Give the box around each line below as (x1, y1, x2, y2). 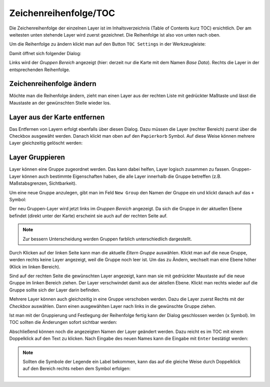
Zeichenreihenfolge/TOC (9, 8, 115, 19)
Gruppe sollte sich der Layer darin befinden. (9, 287, 100, 293)
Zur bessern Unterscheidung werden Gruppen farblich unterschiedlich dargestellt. (22, 236, 192, 242)
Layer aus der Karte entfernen (9, 113, 105, 121)
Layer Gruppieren (9, 153, 65, 162)
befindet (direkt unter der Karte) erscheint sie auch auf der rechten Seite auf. (9, 213, 167, 219)
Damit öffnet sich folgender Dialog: (9, 50, 81, 56)
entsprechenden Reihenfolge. (9, 67, 70, 73)
